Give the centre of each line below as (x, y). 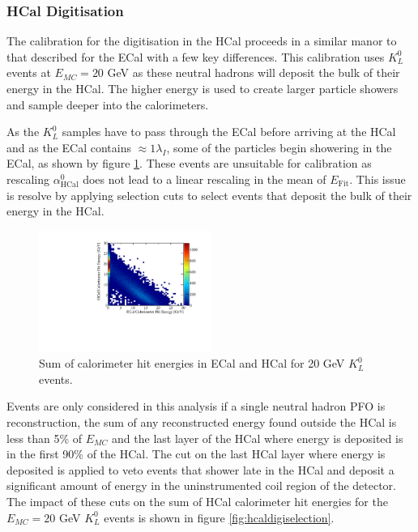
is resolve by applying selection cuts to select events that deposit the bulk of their (209, 195)
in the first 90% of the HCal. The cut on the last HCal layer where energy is (196, 454)
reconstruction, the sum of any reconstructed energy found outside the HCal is (202, 421)
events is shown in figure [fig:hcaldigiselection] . (219, 517)
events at (29, 72)
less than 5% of (45, 438)
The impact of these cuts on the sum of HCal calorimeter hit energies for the (197, 501)
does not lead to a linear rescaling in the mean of (205, 179)
